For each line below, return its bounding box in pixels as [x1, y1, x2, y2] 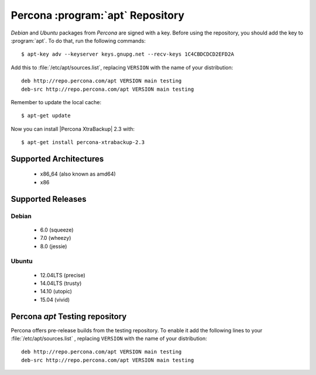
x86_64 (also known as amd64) [40, 170, 116, 178]
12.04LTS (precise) [40, 271, 86, 278]
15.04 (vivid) [40, 296, 70, 303]
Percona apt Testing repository [11, 311, 127, 321]
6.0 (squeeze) [40, 226, 74, 233]
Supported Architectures [11, 154, 104, 164]
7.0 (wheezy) [40, 235, 71, 242]
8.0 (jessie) [40, 243, 67, 250]
